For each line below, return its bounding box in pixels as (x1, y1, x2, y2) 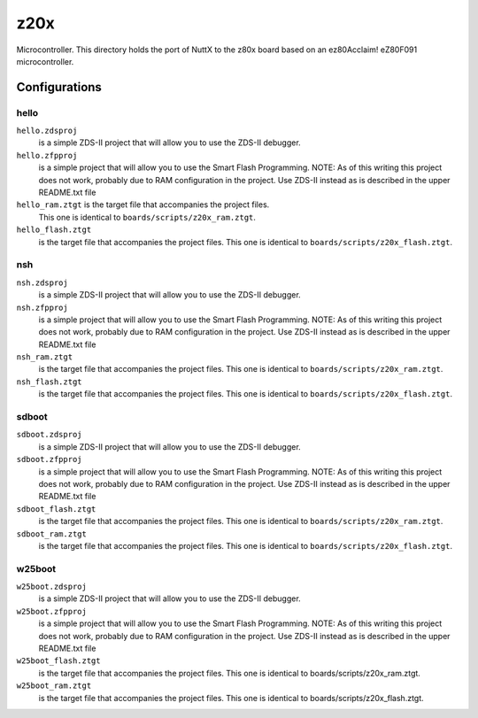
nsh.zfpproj (16, 302, 68, 313)
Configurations (16, 80, 102, 95)
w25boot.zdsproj (16, 582, 88, 592)
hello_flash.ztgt (16, 225, 92, 235)
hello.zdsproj (16, 126, 78, 136)
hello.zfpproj (16, 151, 78, 160)
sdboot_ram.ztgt (16, 529, 88, 539)
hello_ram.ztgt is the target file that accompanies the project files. (16, 199, 270, 210)
